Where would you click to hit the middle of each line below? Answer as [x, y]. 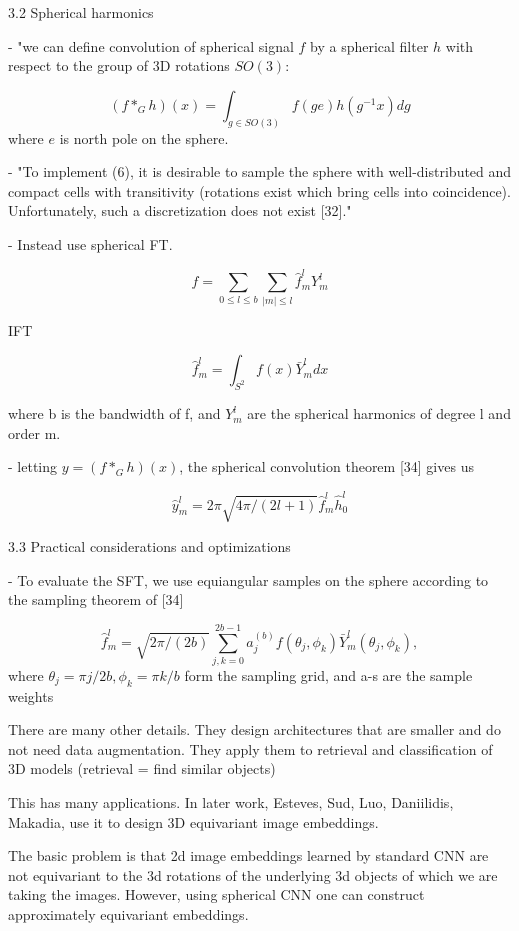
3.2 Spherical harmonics [81, 12]
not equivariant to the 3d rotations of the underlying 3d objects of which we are [253, 874]
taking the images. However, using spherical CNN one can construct [216, 894]
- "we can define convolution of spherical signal [151, 45]
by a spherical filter [369, 45]
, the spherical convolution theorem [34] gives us [326, 466]
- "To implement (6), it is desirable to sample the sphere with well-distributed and [260, 171]
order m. [34, 432]
